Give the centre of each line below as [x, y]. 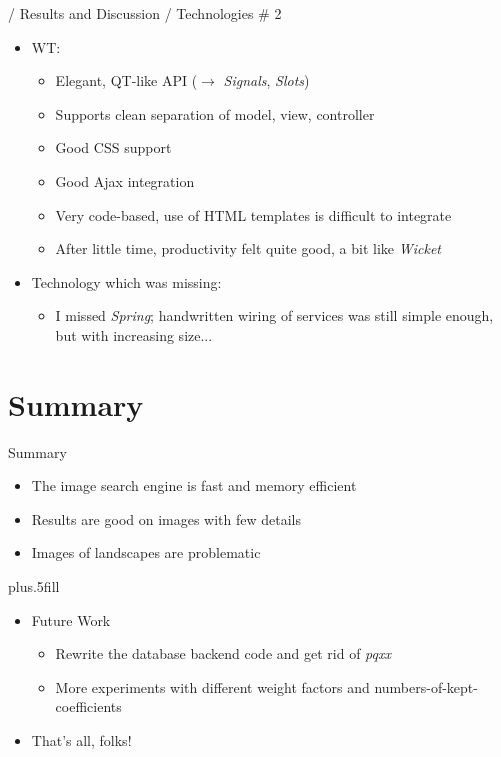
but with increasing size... [134, 334]
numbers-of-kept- [426, 686]
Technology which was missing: [126, 281]
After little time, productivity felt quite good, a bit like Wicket [248, 248]
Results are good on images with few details [166, 518]
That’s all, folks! [81, 740]
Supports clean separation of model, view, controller [215, 113]
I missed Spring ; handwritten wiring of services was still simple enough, [274, 315]
